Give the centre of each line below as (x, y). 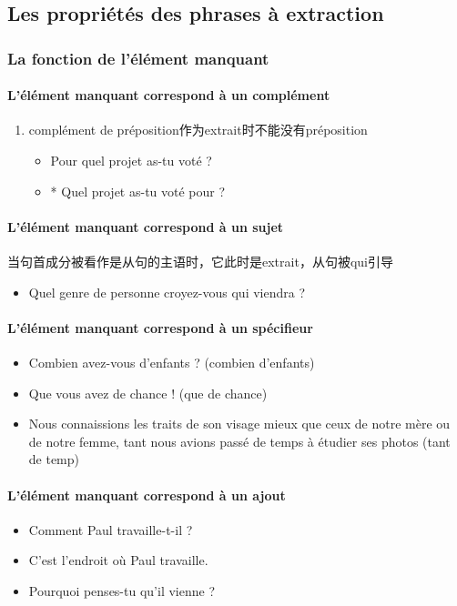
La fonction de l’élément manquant (138, 58)
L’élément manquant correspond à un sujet (146, 226)
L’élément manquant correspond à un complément (169, 95)
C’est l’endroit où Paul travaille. (118, 560)
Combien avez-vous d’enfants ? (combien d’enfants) (172, 362)
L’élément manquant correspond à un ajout (147, 495)
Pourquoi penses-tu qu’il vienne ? (122, 590)
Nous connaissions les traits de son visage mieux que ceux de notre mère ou (239, 424)
